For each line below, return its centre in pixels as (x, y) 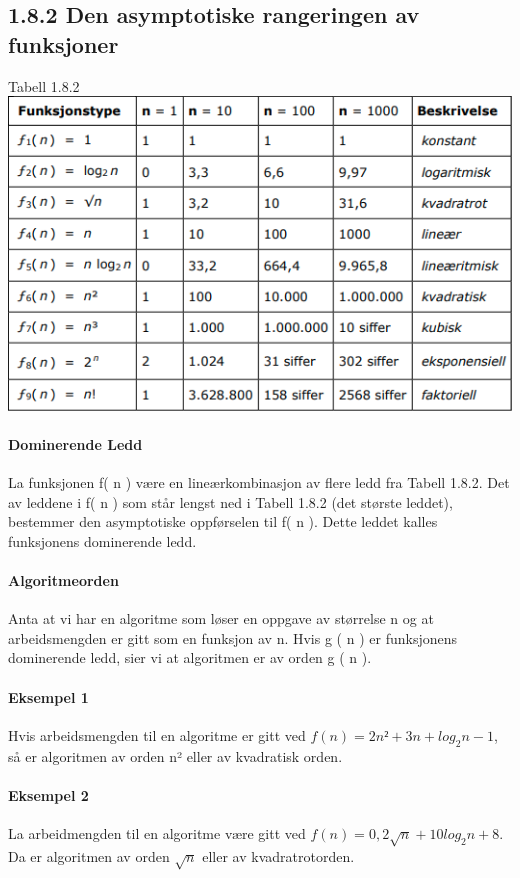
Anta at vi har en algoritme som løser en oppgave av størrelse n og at (221, 618)
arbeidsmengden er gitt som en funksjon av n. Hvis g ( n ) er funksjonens (232, 637)
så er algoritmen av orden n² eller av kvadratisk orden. (175, 755)
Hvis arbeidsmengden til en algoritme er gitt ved (157, 734)
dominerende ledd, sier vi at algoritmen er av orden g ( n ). (190, 657)
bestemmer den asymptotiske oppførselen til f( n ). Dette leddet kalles (223, 521)
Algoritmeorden (63, 580)
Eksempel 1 (48, 696)
